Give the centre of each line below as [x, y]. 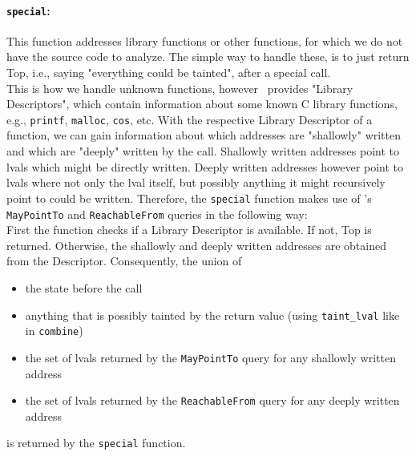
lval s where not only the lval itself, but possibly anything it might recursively [196, 182]
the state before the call [84, 287]
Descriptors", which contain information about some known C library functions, [202, 104]
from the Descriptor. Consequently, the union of [124, 261]
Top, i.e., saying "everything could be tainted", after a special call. [169, 73]
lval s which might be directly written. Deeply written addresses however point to [205, 166]
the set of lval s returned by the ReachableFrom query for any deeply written [212, 400]
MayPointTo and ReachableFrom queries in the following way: [157, 214]
